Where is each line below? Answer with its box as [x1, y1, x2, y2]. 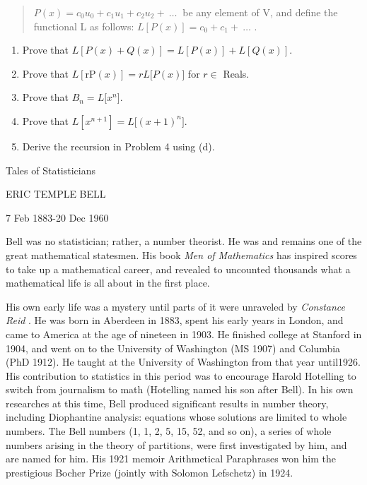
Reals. [223, 66, 250, 80]
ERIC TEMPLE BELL [6, 186, 106, 201]
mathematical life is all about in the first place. [6, 275, 210, 290]
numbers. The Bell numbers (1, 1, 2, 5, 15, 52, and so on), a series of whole [6, 424, 332, 438]
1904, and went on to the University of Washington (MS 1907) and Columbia [6, 340, 341, 355]
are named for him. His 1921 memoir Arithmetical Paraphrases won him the [6, 451, 336, 466]
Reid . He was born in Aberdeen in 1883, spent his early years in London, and [6, 313, 344, 328]
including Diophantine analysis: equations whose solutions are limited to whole [6, 409, 347, 424]
